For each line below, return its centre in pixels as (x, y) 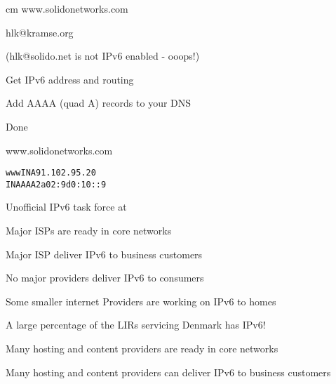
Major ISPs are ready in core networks (89, 231)
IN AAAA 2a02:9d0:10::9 (56, 184)
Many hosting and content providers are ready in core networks (142, 349)
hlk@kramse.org (40, 32)
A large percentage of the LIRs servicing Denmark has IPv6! (136, 325)
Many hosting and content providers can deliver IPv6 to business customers (168, 372)
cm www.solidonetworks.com (67, 8)
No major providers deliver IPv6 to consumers (105, 278)
